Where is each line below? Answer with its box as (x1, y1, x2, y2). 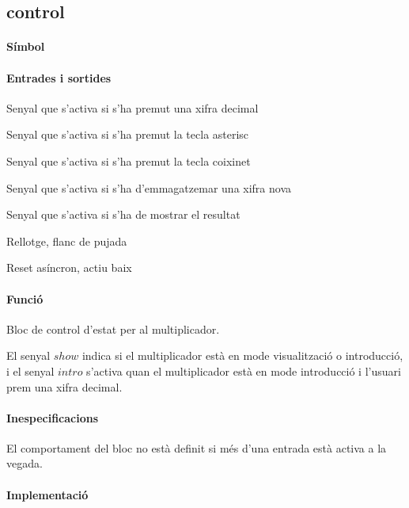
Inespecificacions (6, 409, 99, 426)
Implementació (6, 486, 89, 502)
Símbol (6, 38, 45, 55)
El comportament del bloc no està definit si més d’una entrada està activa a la (6, 439, 387, 456)
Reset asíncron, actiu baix (6, 259, 132, 276)
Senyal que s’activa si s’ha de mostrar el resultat (6, 206, 240, 223)
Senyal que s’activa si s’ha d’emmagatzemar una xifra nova (6, 179, 292, 196)
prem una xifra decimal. (6, 378, 123, 395)
